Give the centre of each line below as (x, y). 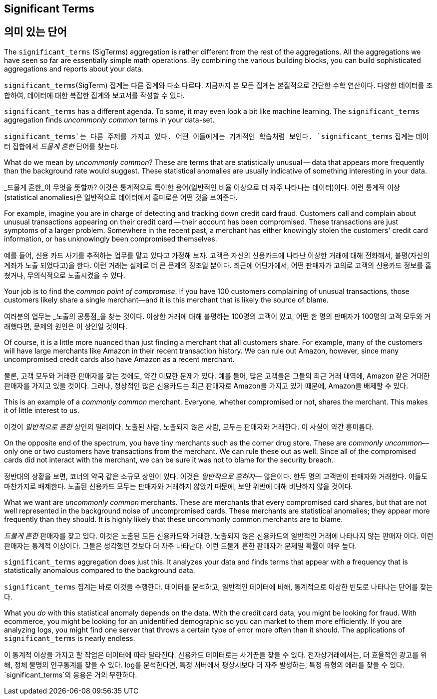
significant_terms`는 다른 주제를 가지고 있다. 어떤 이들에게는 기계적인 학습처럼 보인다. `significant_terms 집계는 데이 (217, 136)
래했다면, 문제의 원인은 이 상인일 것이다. (66, 326)
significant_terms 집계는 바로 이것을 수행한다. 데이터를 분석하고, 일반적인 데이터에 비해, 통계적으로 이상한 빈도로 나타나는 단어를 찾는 (218, 586)
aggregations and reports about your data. (74, 68)
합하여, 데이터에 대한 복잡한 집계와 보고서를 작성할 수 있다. (94, 95)
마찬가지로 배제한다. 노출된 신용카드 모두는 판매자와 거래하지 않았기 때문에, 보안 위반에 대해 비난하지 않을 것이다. (179, 486)
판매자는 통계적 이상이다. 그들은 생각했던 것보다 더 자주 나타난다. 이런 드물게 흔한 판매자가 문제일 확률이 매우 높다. (181, 545)
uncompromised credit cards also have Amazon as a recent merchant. (119, 359)
